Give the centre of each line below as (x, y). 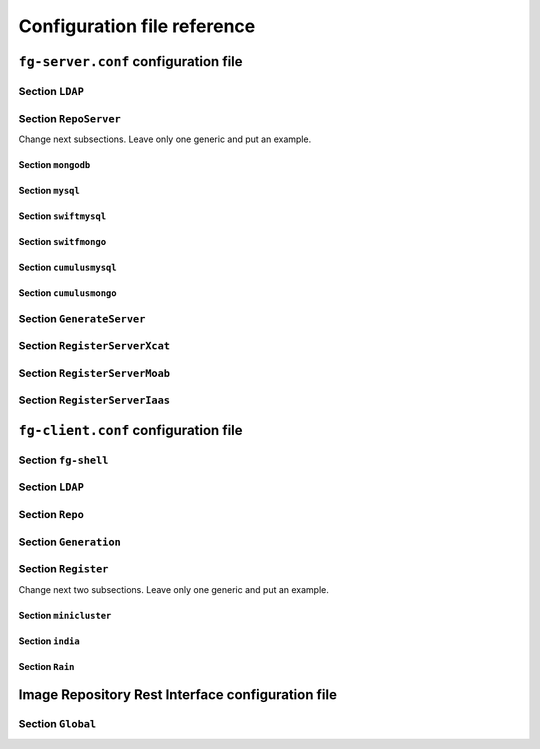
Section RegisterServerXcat (94, 346)
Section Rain (46, 666)
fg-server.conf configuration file (131, 61)
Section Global (57, 724)
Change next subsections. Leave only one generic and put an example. (165, 139)
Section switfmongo (62, 241)
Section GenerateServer (82, 318)
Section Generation (70, 542)
